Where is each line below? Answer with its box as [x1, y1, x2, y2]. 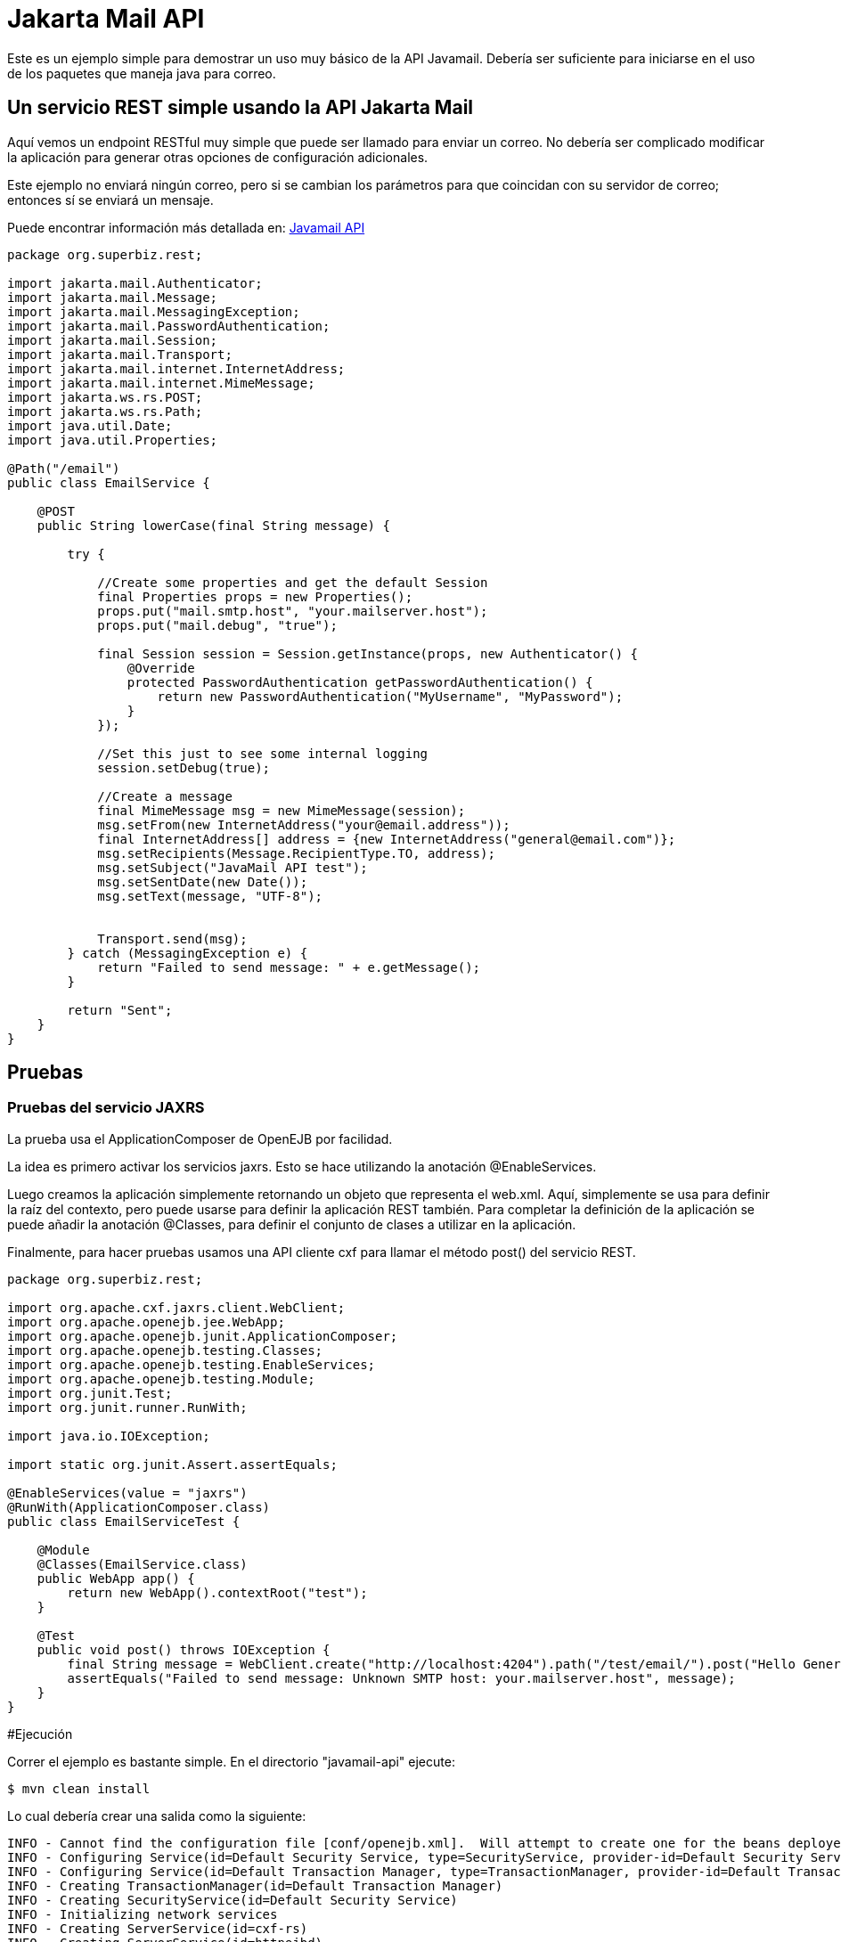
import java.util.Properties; [7, 432, 218, 447]
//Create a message [97, 788, 233, 804]
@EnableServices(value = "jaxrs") [7, 1485, 248, 1500]
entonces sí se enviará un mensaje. [7, 192, 214, 208]
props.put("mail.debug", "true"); [97, 617, 338, 632]
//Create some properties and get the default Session [97, 575, 488, 590]
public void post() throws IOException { [37, 1642, 331, 1657]
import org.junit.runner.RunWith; [7, 1399, 248, 1415]
